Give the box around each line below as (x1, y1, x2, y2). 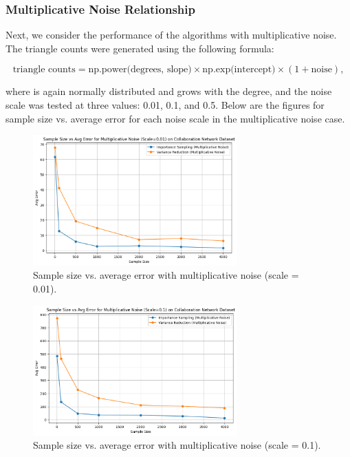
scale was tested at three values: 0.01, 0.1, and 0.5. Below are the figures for (6, 98, 325, 111)
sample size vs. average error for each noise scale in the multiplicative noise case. (6, 111, 345, 125)
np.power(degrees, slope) (88, 65, 192, 75)
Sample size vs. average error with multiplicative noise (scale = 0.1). (33, 438, 321, 452)
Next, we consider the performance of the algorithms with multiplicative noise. (6, 28, 337, 42)
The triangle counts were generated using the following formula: (6, 41, 274, 55)
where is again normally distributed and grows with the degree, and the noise (6, 84, 332, 98)
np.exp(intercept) (202, 65, 276, 75)
